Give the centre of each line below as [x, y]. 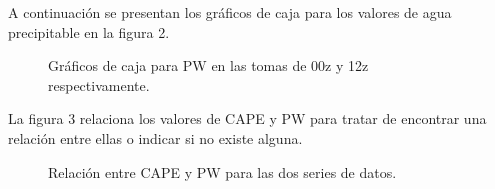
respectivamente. [99, 84]
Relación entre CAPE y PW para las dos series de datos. [222, 171]
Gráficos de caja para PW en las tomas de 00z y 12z [208, 65]
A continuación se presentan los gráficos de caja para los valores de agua [230, 12]
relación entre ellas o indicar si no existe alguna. [155, 137]
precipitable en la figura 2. [89, 31]
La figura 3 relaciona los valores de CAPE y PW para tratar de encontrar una [247, 118]
